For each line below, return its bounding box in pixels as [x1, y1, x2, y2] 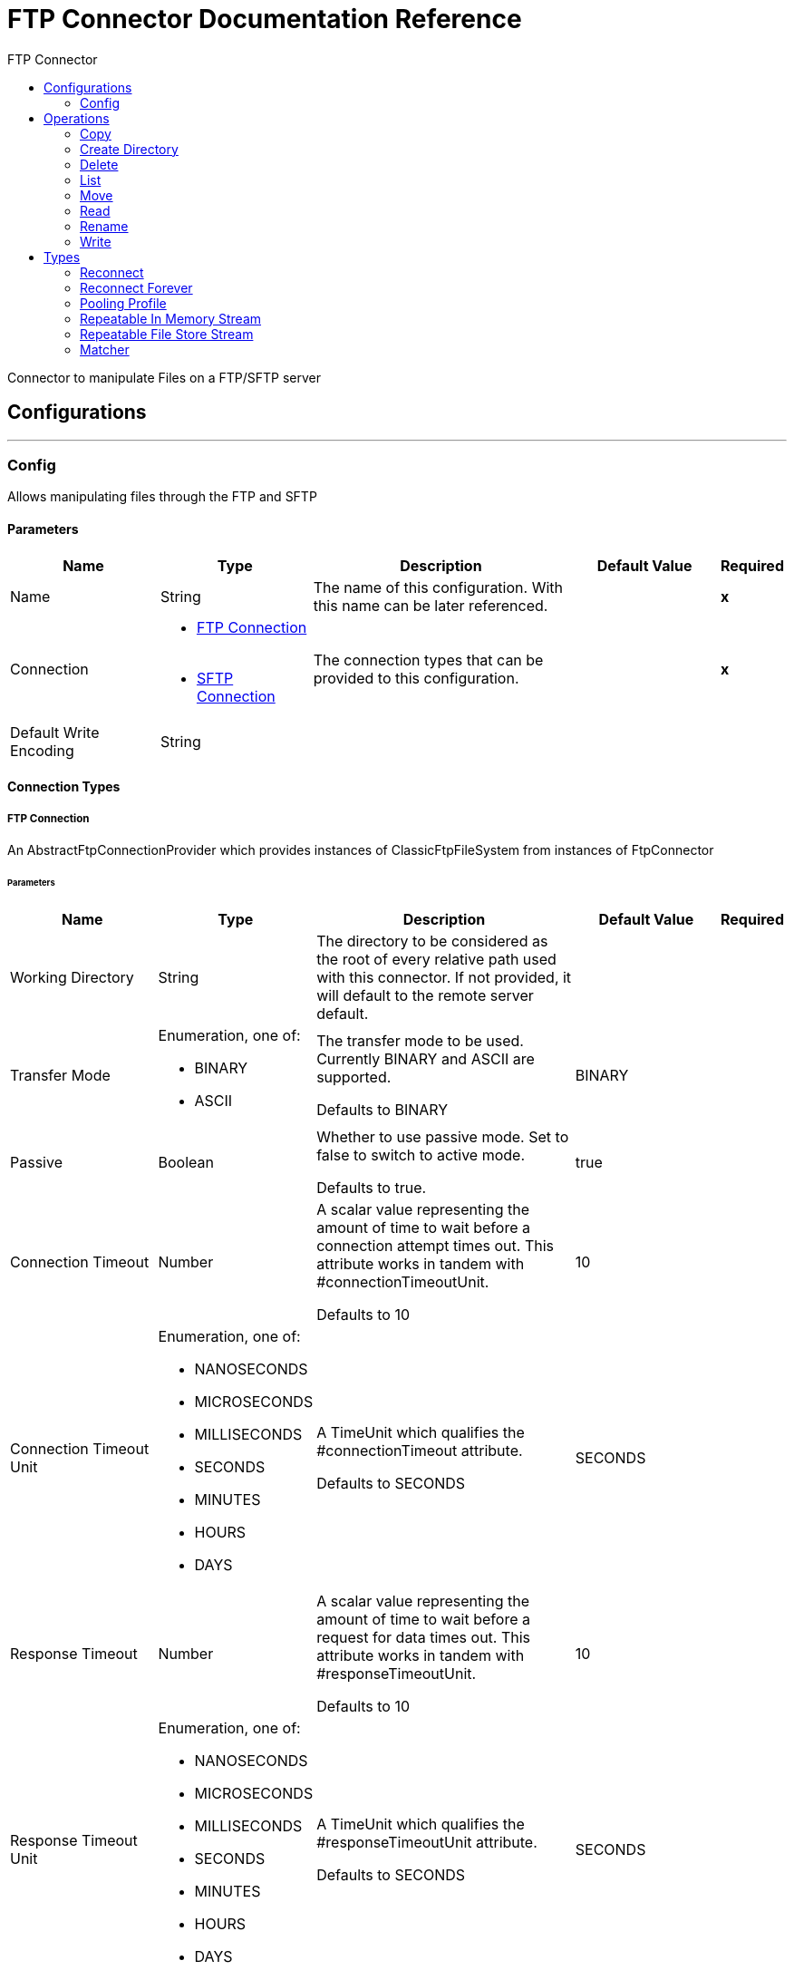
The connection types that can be [313, 650, 544, 669]
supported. [316, 1067, 392, 1086]
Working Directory [10, 967, 134, 986]
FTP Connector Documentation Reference [7, 4, 522, 34]
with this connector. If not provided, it [316, 967, 572, 986]
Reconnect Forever [80, 279, 193, 296]
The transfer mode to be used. [316, 1031, 524, 1050]
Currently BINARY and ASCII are [316, 1049, 535, 1068]
